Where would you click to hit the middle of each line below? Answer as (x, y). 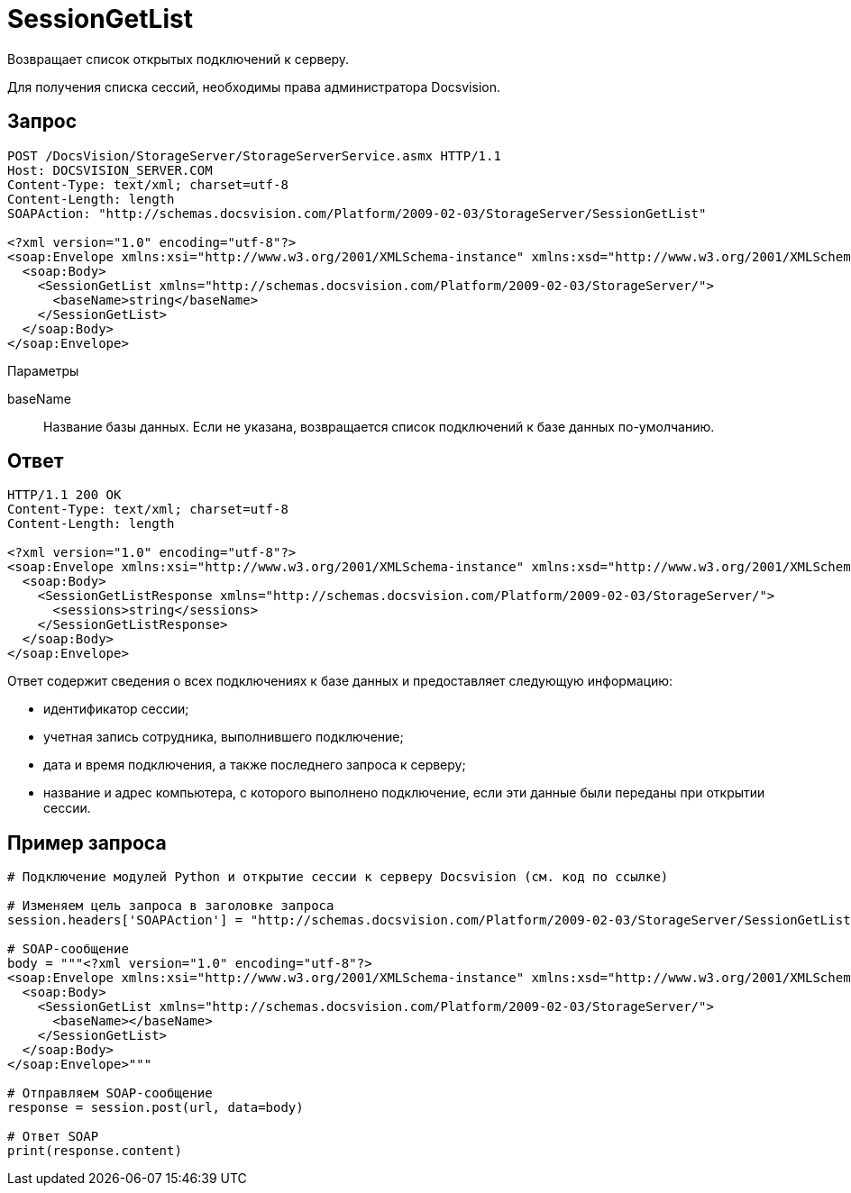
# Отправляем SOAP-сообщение (110, 1093)
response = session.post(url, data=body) (156, 1108)
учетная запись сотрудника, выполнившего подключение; (224, 737)
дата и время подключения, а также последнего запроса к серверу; (255, 765)
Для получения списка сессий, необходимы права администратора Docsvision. (254, 87)
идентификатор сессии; (116, 709)
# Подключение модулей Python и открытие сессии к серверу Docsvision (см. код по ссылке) (338, 877)
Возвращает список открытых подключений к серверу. (178, 59)
